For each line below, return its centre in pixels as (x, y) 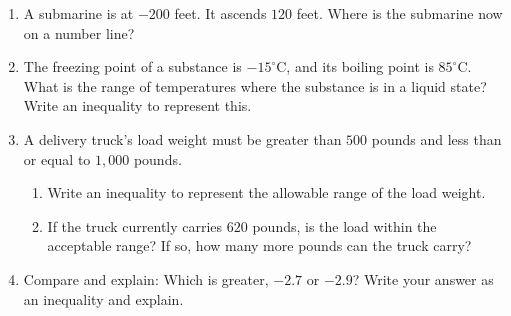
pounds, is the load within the (344, 225)
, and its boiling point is (360, 66)
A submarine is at (78, 13)
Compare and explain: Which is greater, (146, 278)
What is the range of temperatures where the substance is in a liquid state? (255, 85)
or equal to (57, 158)
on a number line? (79, 32)
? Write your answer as (423, 278)
